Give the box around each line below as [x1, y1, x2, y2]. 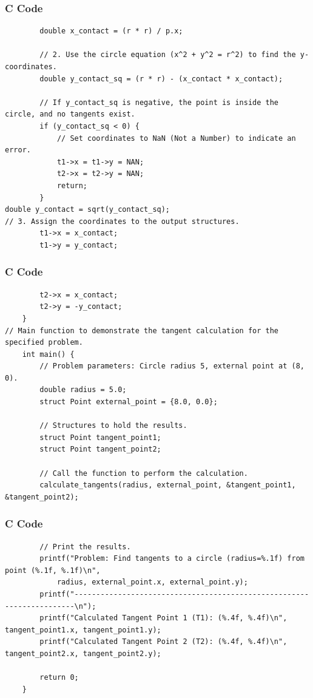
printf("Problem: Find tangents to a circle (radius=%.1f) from [39, 554, 305, 563]
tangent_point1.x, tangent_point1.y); [5, 625, 161, 634]
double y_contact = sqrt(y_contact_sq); [5, 205, 170, 214]
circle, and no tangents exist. [5, 110, 135, 119]
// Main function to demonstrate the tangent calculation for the [5, 326, 279, 335]
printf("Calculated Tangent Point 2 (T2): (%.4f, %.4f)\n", [39, 637, 288, 646]
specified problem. [5, 338, 83, 347]
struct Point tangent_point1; [39, 433, 161, 442]
